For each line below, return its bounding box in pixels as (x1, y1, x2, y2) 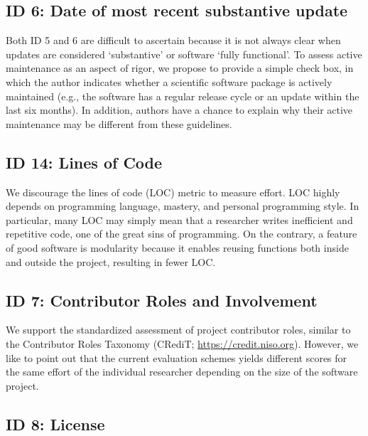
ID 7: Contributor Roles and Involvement (6, 289, 318, 311)
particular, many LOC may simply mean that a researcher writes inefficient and (6, 212, 353, 227)
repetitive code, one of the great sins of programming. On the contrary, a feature (6, 226, 357, 241)
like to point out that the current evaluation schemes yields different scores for (6, 350, 347, 365)
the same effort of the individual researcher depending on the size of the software (6, 364, 358, 379)
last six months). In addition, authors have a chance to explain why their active (6, 102, 353, 117)
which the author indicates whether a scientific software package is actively (6, 74, 332, 89)
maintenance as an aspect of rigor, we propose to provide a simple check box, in (6, 60, 354, 75)
